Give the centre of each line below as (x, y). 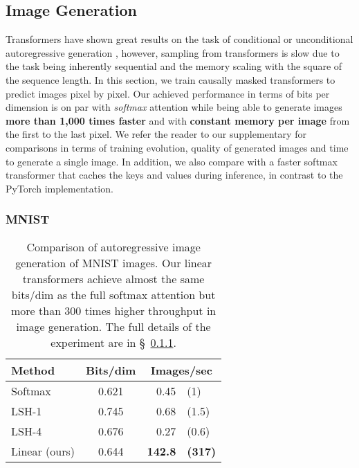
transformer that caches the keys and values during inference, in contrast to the (174, 175)
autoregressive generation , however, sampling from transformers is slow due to (173, 52)
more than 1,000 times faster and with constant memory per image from (178, 120)
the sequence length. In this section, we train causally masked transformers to (171, 79)
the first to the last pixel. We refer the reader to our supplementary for (156, 134)
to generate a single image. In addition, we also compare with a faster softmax (172, 161)
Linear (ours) (43, 451)
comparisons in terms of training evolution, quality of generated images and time (177, 147)
